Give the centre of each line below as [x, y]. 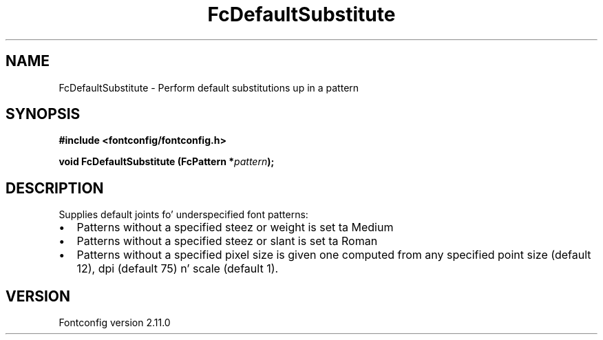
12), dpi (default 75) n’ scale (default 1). [178, 269]
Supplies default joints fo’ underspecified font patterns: [183, 215]
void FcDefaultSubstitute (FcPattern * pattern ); [167, 162]
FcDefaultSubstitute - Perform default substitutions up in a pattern [209, 87]
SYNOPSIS [43, 114]
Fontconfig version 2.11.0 [115, 323]
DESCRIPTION [55, 188]
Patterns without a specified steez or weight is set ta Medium [235, 227]
